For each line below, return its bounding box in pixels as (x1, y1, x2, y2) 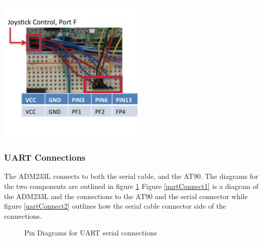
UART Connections (4, 151, 86, 164)
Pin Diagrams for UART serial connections (24, 227, 157, 238)
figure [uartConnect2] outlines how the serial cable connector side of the (4, 201, 226, 211)
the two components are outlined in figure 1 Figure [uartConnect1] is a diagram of (4, 180, 258, 191)
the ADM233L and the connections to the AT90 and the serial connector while (4, 190, 248, 201)
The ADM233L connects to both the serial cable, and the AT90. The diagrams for (4, 171, 258, 181)
